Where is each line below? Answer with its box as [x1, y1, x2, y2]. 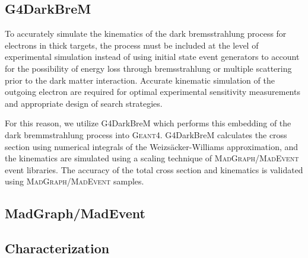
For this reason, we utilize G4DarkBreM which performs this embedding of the [5, 117, 291, 129]
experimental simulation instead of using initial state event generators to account [5, 50, 300, 63]
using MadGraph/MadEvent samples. [5, 175, 144, 187]
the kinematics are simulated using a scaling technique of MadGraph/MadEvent [5, 152, 299, 164]
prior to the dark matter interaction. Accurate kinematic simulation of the [5, 74, 275, 86]
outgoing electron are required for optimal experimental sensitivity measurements [5, 85, 300, 98]
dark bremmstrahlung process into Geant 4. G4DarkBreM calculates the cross [5, 128, 287, 141]
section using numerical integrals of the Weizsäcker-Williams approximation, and [5, 140, 299, 152]
